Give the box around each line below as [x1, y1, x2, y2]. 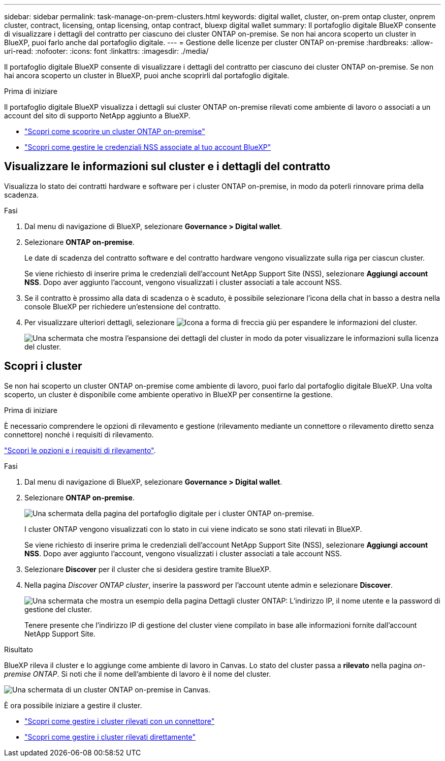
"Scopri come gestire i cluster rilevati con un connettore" [24, 716, 215, 725]
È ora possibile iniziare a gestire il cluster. [4, 701, 142, 710]
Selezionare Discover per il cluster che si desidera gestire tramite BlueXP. [24, 564, 271, 574]
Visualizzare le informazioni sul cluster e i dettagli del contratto [4, 160, 331, 173]
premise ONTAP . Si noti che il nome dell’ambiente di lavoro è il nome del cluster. [4, 669, 271, 678]
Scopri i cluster [4, 360, 82, 373]
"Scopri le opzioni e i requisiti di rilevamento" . [4, 446, 156, 455]
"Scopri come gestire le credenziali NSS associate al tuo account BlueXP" [24, 143, 271, 151]
